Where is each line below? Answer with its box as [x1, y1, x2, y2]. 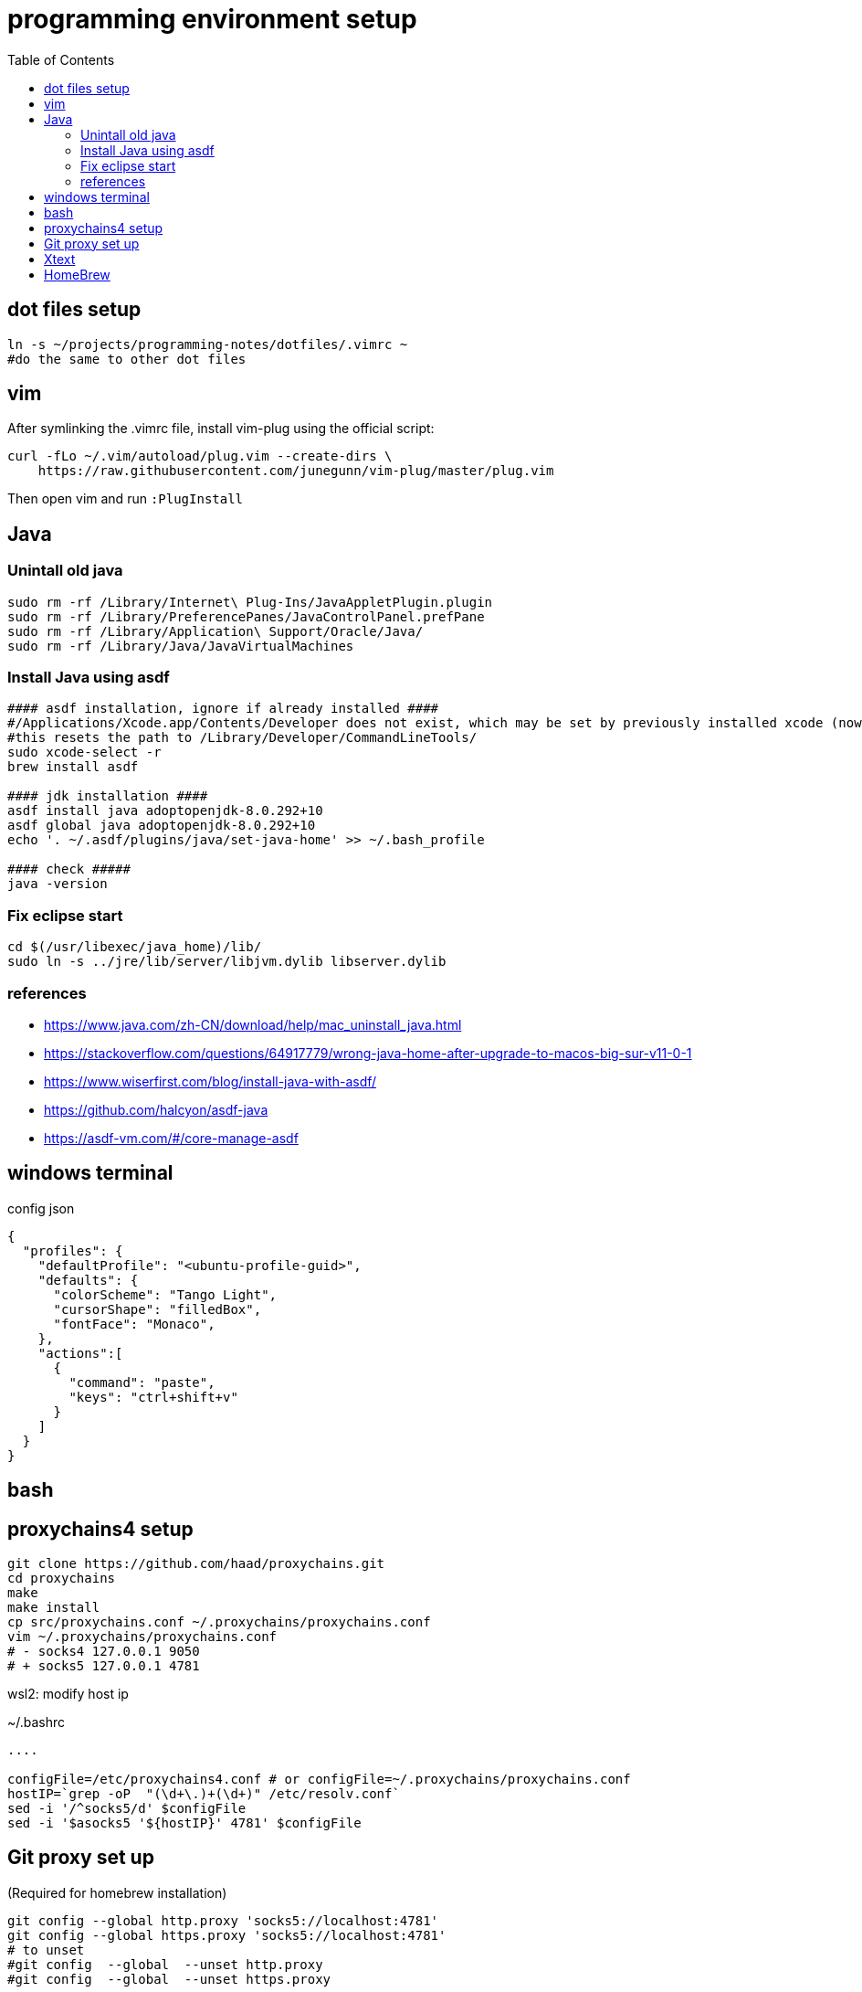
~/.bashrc [7, 1714, 66, 1731]
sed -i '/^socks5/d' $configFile [7, 1801, 247, 1817]
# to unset [7, 1942, 85, 1957]
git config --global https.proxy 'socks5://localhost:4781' [7, 1927, 447, 1943]
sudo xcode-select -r [7, 745, 162, 760]
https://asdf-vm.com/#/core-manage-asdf [44, 1129, 299, 1146]
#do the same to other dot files [7, 351, 247, 366]
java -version [7, 876, 108, 892]
